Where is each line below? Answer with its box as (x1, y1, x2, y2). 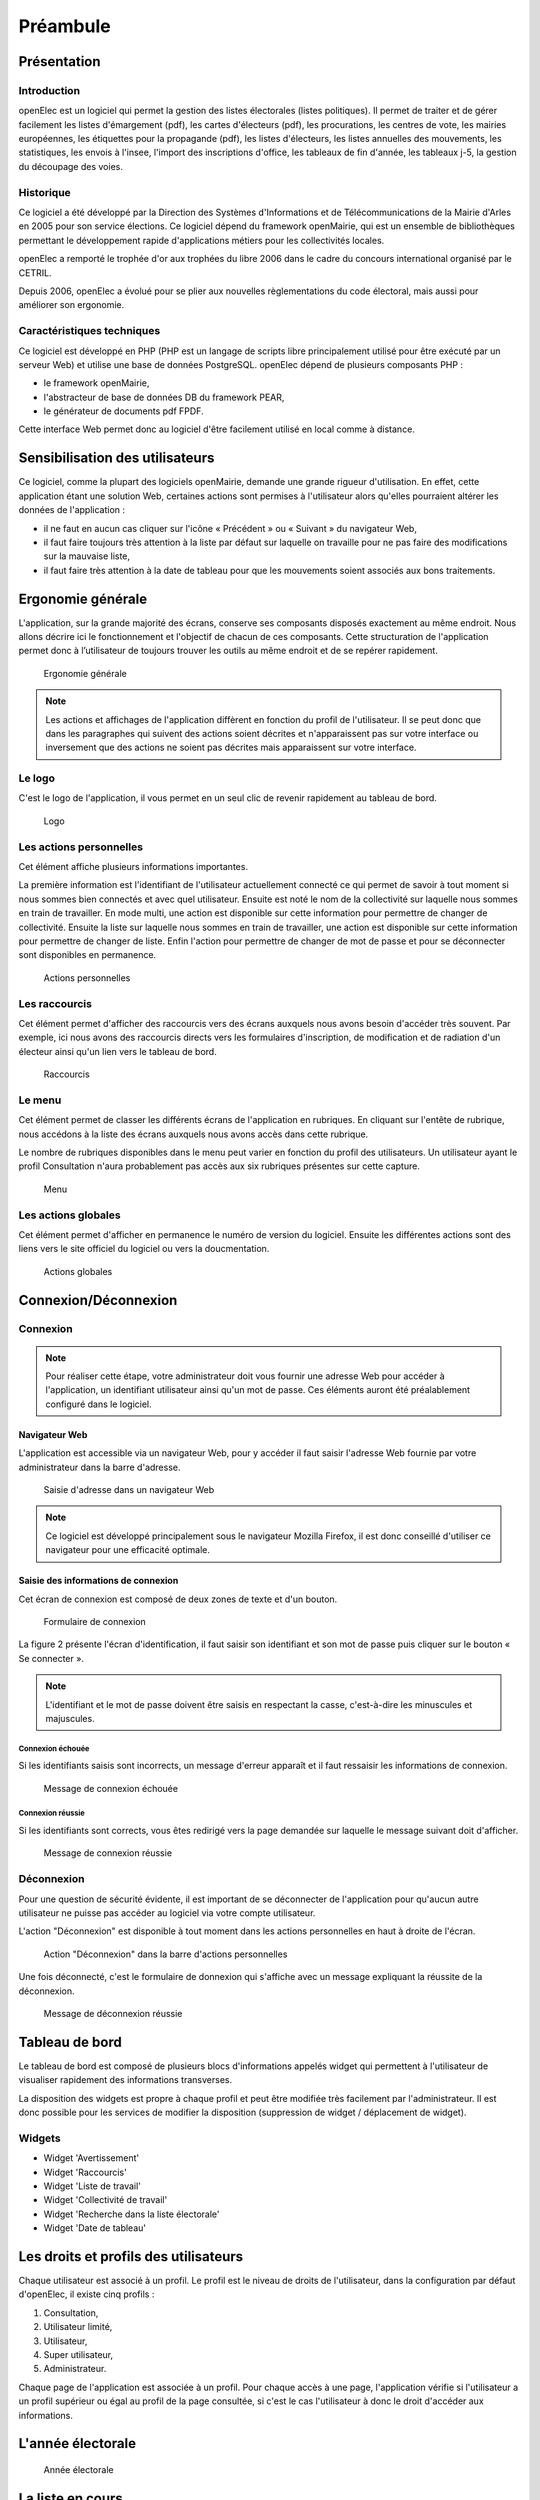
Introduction (18, 83, 80, 97)
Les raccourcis (18, 996, 92, 1010)
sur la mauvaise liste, (43, 550, 130, 562)
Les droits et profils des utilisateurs (18, 2248, 244, 2265)
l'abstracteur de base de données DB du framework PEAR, (43, 391, 285, 403)
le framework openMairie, (43, 377, 150, 389)
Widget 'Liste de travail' (43, 2180, 142, 2192)
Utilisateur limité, (43, 2321, 113, 2333)
